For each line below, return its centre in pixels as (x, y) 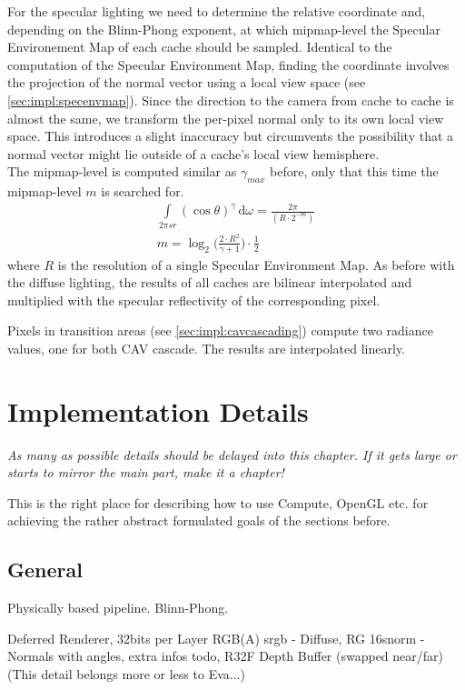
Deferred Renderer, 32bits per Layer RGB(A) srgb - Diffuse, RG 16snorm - (216, 638)
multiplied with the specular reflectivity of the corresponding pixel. (194, 300)
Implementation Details (158, 410)
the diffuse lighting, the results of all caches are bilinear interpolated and (210, 282)
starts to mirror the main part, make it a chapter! (146, 472)
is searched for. (143, 191)
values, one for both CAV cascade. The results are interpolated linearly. (207, 348)
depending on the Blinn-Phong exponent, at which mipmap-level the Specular (224, 29)
